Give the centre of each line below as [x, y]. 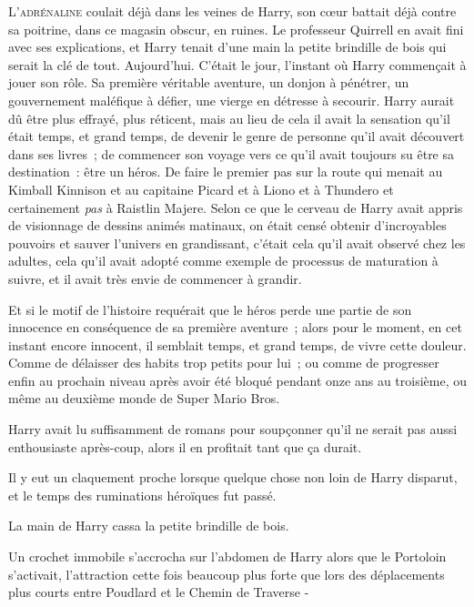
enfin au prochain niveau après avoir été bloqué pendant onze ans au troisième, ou [238, 380]
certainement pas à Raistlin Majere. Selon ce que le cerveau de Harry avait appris [236, 207]
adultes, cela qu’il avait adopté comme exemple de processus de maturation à [223, 261]
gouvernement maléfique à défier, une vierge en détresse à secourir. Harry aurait [232, 100]
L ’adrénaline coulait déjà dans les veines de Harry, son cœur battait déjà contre [232, 11]
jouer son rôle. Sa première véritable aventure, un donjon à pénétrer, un [209, 82]
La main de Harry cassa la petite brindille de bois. [149, 526]
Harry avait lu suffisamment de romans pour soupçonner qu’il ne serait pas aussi [233, 429]
